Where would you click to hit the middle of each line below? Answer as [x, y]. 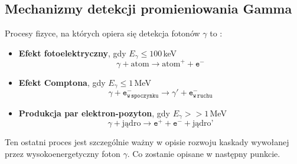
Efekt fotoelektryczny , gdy [72, 53]
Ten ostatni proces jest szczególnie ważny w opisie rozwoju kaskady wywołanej [147, 142]
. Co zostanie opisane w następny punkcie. [204, 153]
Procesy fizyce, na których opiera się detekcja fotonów [102, 33]
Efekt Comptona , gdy [62, 82]
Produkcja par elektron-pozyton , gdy [94, 113]
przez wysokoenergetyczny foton [63, 153]
